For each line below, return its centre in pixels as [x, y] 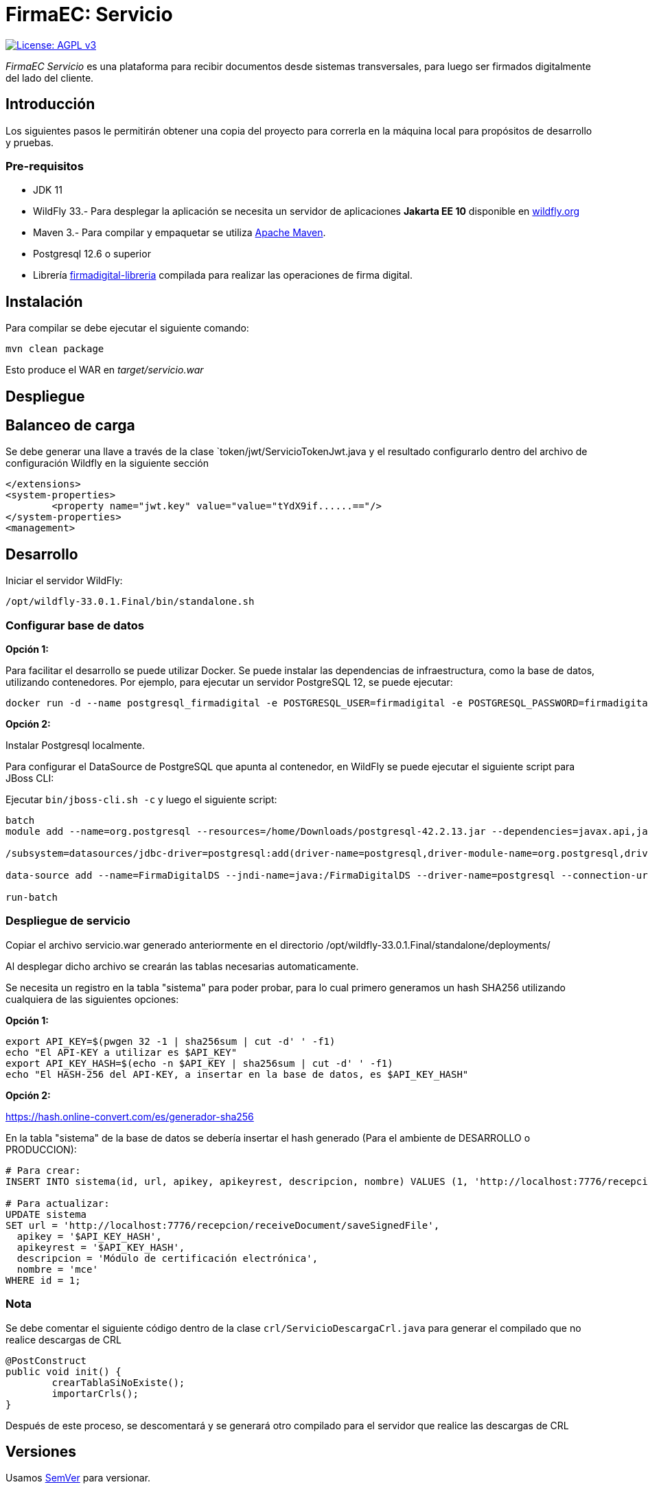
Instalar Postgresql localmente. [76, 746]
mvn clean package [55, 349]
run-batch [32, 898]
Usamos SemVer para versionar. [78, 1478]
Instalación [44, 301]
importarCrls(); [95, 1393]
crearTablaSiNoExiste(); [118, 1382]
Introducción [50, 104]
